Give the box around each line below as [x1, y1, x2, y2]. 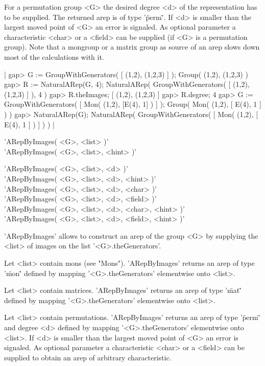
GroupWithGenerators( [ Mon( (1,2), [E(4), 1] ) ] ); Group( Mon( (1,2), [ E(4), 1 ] [4, 99, 261, 109]
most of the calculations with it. [4, 51, 104, 62]
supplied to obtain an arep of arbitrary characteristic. [4, 352, 172, 362]
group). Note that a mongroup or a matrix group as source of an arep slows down [4, 41, 260, 52]
